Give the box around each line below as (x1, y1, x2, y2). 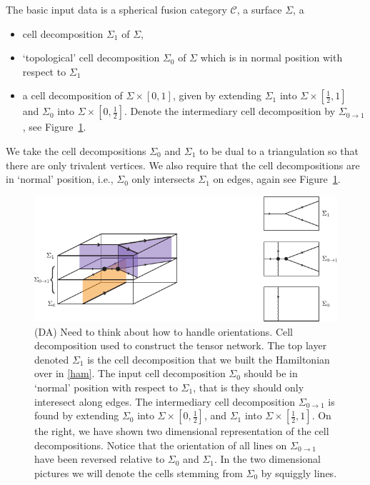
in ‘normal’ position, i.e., (6, 171, 114, 186)
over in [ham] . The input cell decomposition (34, 366, 226, 381)
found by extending (34, 408, 119, 423)
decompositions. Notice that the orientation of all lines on (34, 437, 287, 452)
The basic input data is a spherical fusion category (6, 2, 227, 16)
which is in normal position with (200, 50, 343, 65)
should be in (244, 366, 298, 381)
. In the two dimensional (214, 451, 321, 466)
